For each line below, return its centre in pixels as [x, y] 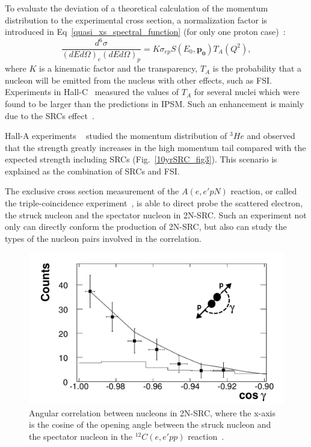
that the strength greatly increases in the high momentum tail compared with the [155, 147]
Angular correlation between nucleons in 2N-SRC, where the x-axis [152, 412]
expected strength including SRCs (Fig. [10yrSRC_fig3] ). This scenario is [141, 159]
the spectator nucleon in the [81, 436]
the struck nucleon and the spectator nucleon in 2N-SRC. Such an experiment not [156, 214]
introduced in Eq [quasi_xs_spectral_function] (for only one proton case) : [145, 32]
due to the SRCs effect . [50, 115]
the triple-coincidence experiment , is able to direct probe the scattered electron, [154, 203]
